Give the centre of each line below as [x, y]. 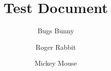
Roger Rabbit [56, 47]
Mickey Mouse [56, 63]
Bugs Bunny [56, 31]
